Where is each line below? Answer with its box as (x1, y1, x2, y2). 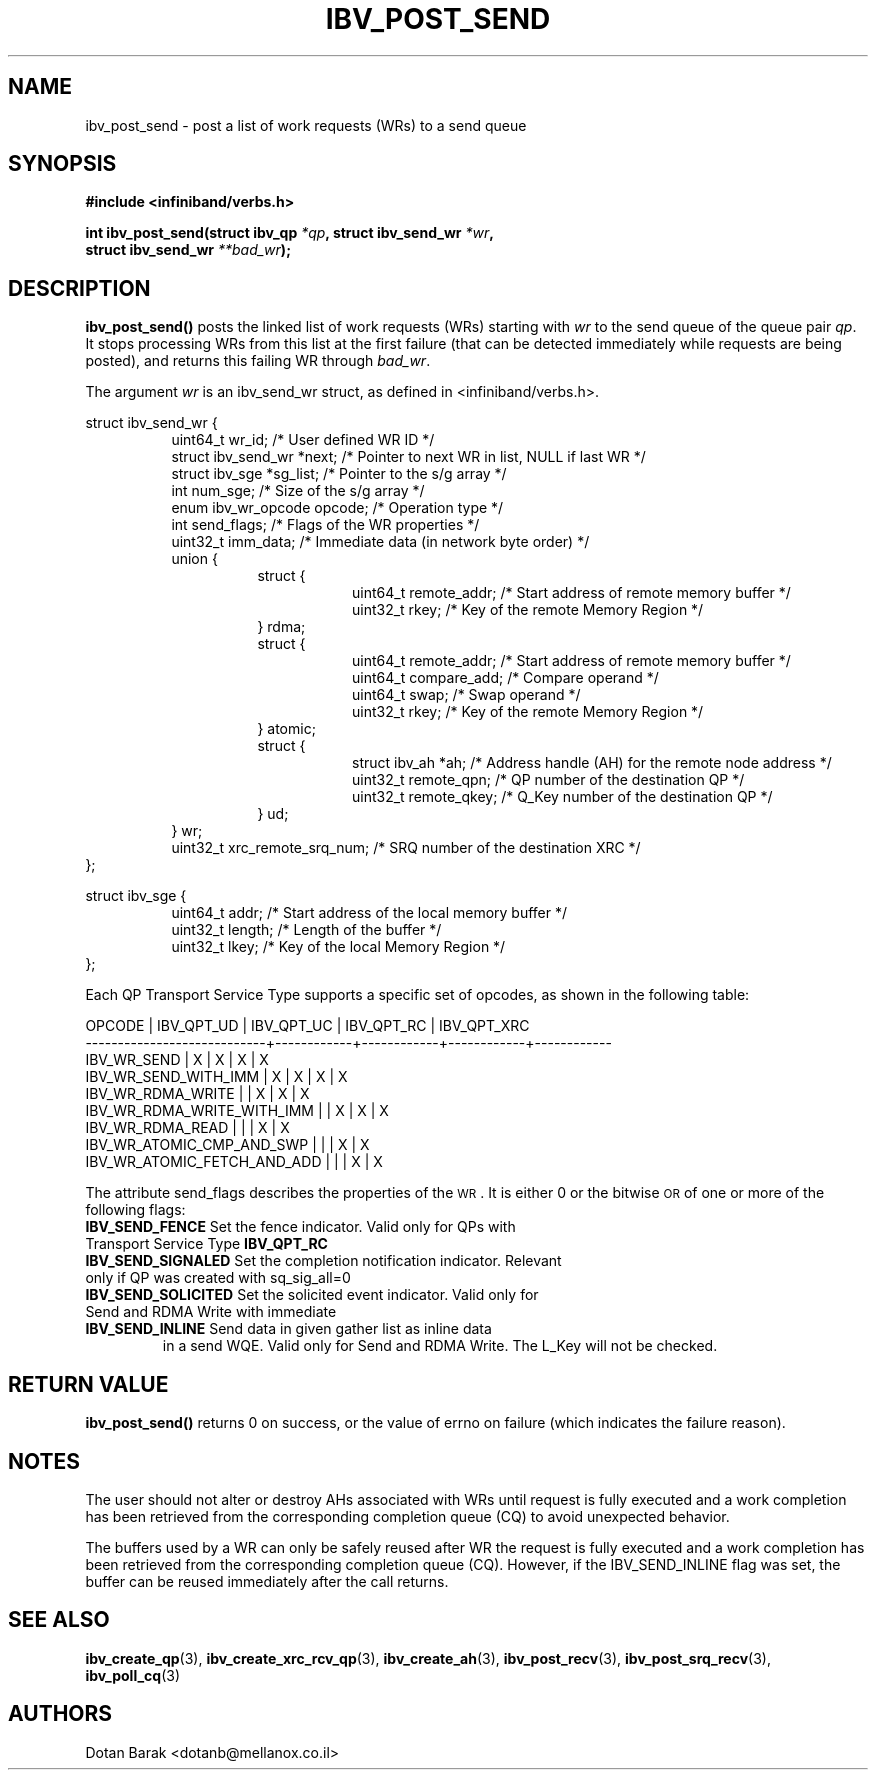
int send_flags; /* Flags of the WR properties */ (171, 516, 480, 534)
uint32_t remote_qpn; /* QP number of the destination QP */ (352, 771, 745, 789)
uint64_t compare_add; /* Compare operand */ (352, 669, 659, 687)
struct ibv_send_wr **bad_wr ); (85, 241, 291, 259)
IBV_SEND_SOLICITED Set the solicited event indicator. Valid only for (85, 1286, 539, 1304)
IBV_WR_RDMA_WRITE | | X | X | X (85, 1085, 310, 1103)
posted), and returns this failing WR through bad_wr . (85, 352, 431, 370)
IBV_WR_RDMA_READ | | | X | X (85, 1119, 290, 1137)
